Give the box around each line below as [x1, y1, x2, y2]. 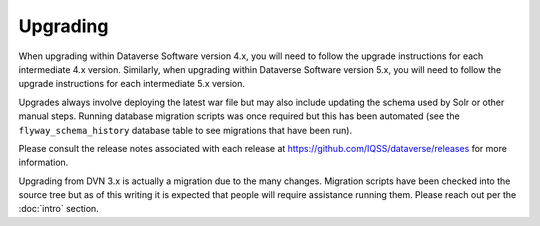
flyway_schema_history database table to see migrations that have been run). [18, 124, 353, 136]
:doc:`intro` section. [18, 203, 99, 215]
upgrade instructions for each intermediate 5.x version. [18, 78, 245, 90]
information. [18, 156, 69, 169]
